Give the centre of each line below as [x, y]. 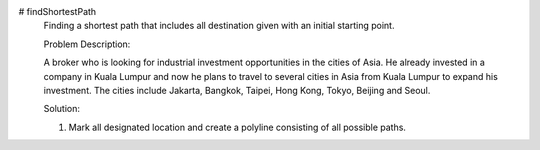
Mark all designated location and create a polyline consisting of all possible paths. [237, 127]
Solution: [61, 109]
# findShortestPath [57, 11]
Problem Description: [87, 44]
